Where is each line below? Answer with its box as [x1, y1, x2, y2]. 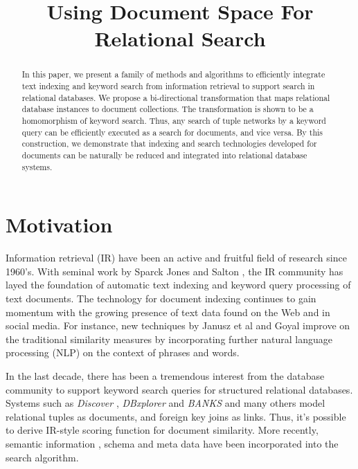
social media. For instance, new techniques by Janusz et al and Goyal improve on [6, 318, 350, 333]
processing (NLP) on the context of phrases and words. [6, 345, 240, 360]
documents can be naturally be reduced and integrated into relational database [21, 149, 307, 160]
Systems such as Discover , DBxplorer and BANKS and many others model [6, 396, 325, 410]
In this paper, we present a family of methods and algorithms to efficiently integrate [21, 68, 325, 80]
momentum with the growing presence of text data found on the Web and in [6, 304, 330, 319]
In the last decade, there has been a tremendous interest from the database [6, 368, 325, 383]
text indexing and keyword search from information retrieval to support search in [21, 80, 315, 92]
